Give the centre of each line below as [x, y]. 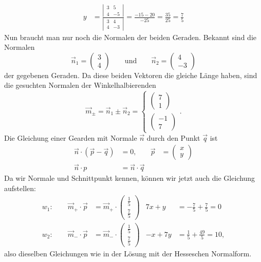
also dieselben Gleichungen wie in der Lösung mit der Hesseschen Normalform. [128, 254]
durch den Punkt [173, 137]
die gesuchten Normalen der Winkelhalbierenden [80, 85]
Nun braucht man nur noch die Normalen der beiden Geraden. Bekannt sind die [130, 37]
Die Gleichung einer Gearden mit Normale [71, 137]
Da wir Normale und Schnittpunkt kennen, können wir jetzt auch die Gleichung [130, 178]
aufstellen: [20, 188]
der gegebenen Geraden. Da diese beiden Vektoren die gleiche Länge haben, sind [131, 75]
